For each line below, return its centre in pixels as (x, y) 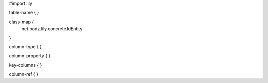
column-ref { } (24, 74)
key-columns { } (26, 65)
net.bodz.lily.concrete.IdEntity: (53, 29)
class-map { (22, 22)
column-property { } (30, 56)
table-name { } (24, 13)
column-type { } (26, 46)
